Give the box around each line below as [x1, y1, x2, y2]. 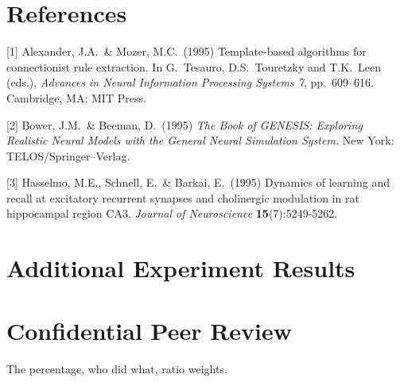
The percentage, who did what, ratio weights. [6, 360, 227, 376]
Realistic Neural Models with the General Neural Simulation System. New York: [6, 132, 394, 149]
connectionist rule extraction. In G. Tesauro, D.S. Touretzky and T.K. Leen [6, 58, 382, 75]
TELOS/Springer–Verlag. [6, 147, 130, 164]
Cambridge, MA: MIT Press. [6, 89, 146, 106]
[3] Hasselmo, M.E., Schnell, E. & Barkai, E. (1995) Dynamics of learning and [6, 174, 390, 191]
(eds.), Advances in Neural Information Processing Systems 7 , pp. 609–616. [6, 74, 374, 91]
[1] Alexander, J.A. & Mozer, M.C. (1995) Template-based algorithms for [6, 43, 367, 60]
